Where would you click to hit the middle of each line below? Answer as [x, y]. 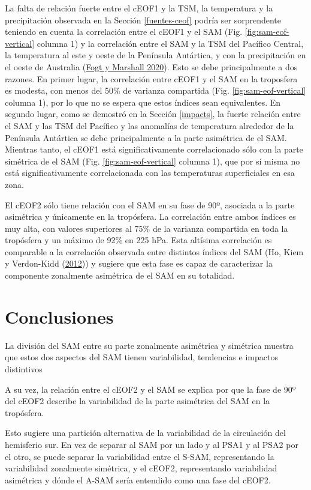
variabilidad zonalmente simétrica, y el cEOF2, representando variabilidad [141, 468]
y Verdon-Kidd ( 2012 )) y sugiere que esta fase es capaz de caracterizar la [139, 263]
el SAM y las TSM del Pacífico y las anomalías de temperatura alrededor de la [150, 125]
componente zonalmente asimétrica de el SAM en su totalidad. [120, 275]
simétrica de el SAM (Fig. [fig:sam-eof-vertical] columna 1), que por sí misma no [153, 161]
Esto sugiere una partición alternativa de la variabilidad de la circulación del [145, 433]
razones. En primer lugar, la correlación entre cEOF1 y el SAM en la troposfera [151, 78]
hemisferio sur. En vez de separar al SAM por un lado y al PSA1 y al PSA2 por [152, 444]
